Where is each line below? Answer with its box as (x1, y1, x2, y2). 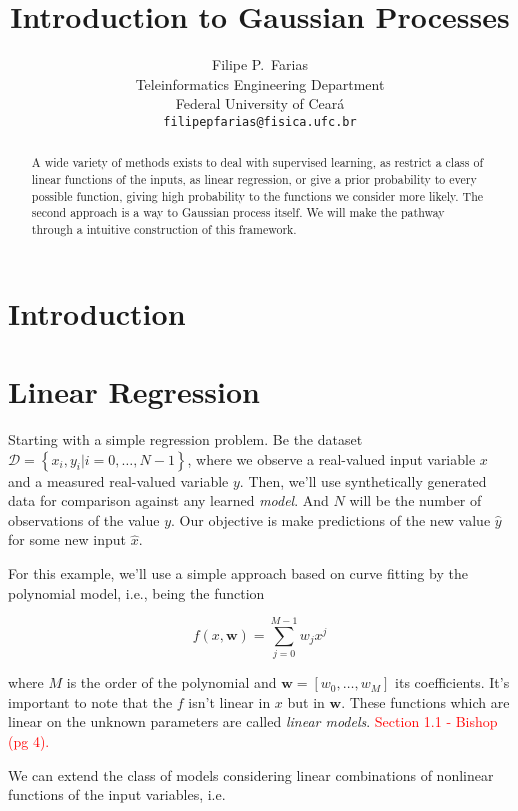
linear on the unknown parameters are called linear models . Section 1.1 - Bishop (8, 711, 498, 732)
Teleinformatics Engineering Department (135, 73, 385, 94)
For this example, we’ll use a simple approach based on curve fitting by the (8, 562, 468, 583)
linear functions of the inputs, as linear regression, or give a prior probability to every (31, 171, 477, 188)
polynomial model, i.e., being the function (8, 582, 265, 603)
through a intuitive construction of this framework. (31, 220, 297, 237)
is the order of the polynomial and (66, 672, 277, 693)
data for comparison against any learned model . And (8, 490, 329, 511)
